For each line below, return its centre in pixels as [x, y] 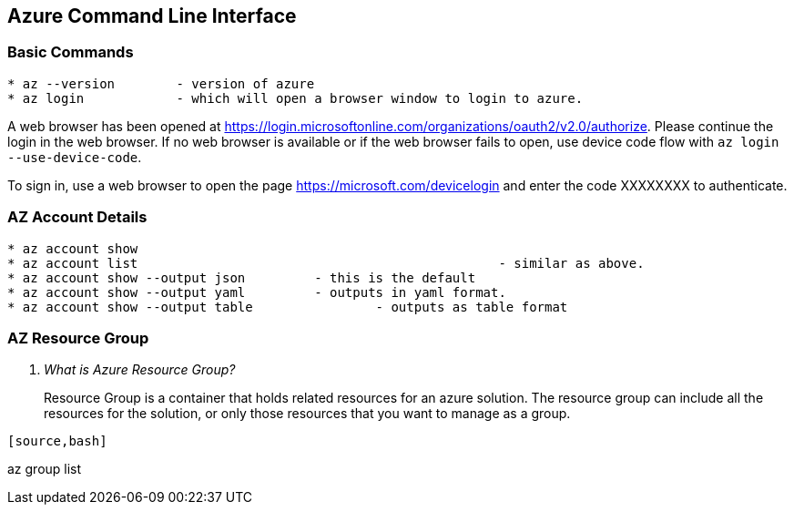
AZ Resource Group [78, 338]
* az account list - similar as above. [326, 263]
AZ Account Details [77, 217]
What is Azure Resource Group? [140, 370]
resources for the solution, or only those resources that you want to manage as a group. [307, 414]
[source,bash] [57, 441]
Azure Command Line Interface [152, 16]
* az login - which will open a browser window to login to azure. [295, 98]
